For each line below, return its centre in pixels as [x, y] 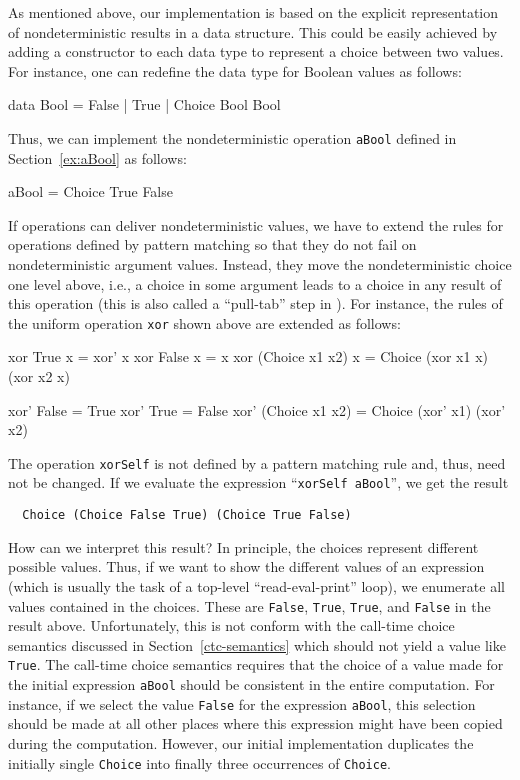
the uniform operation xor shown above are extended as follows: [204, 322]
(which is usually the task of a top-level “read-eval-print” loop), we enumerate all [256, 585]
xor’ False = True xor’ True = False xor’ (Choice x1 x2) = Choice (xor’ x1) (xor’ [257, 409]
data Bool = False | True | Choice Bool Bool [144, 104]
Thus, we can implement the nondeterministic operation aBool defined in [232, 137]
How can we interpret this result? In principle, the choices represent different [243, 546]
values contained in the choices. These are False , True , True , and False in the [249, 605]
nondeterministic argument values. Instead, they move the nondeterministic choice [260, 264]
